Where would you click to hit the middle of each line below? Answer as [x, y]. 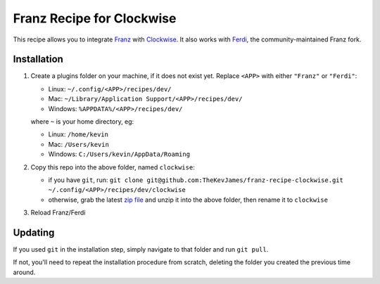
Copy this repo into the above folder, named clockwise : [113, 167]
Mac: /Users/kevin [78, 144]
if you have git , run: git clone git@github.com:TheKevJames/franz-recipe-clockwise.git [196, 180]
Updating [34, 232]
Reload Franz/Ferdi [58, 213]
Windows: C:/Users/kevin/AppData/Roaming [119, 154]
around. [24, 272]
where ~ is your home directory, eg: [82, 122]
